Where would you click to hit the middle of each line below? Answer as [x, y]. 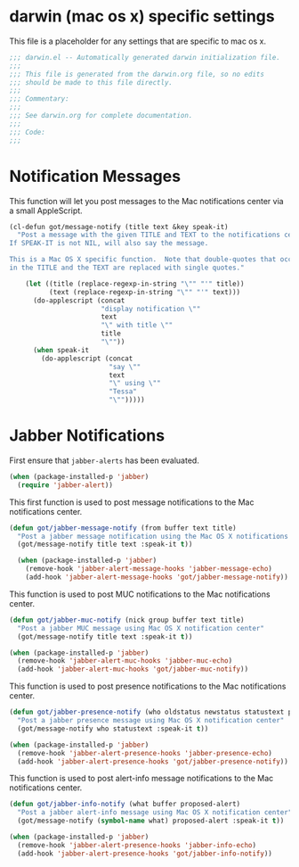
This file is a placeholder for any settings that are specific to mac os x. [138, 41]
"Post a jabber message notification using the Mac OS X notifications [153, 536]
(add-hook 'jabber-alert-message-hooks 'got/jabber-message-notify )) [157, 577]
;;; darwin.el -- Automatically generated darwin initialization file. [145, 57]
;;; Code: [28, 132]
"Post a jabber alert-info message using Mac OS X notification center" [155, 813]
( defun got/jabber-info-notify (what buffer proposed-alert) [125, 805]
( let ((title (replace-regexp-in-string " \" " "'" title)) [135, 284]
